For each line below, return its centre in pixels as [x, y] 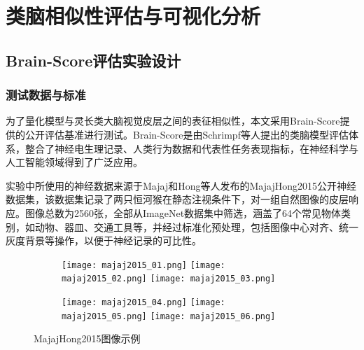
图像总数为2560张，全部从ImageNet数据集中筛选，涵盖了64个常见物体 [183, 212]
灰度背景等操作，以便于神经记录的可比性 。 [104, 240]
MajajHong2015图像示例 [87, 338]
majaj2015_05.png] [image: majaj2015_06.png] [169, 316]
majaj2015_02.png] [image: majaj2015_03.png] [169, 279]
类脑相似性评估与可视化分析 [133, 16]
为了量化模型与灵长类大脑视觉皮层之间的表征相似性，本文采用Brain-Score [173, 121]
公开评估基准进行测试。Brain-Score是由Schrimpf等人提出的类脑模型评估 [187, 134]
